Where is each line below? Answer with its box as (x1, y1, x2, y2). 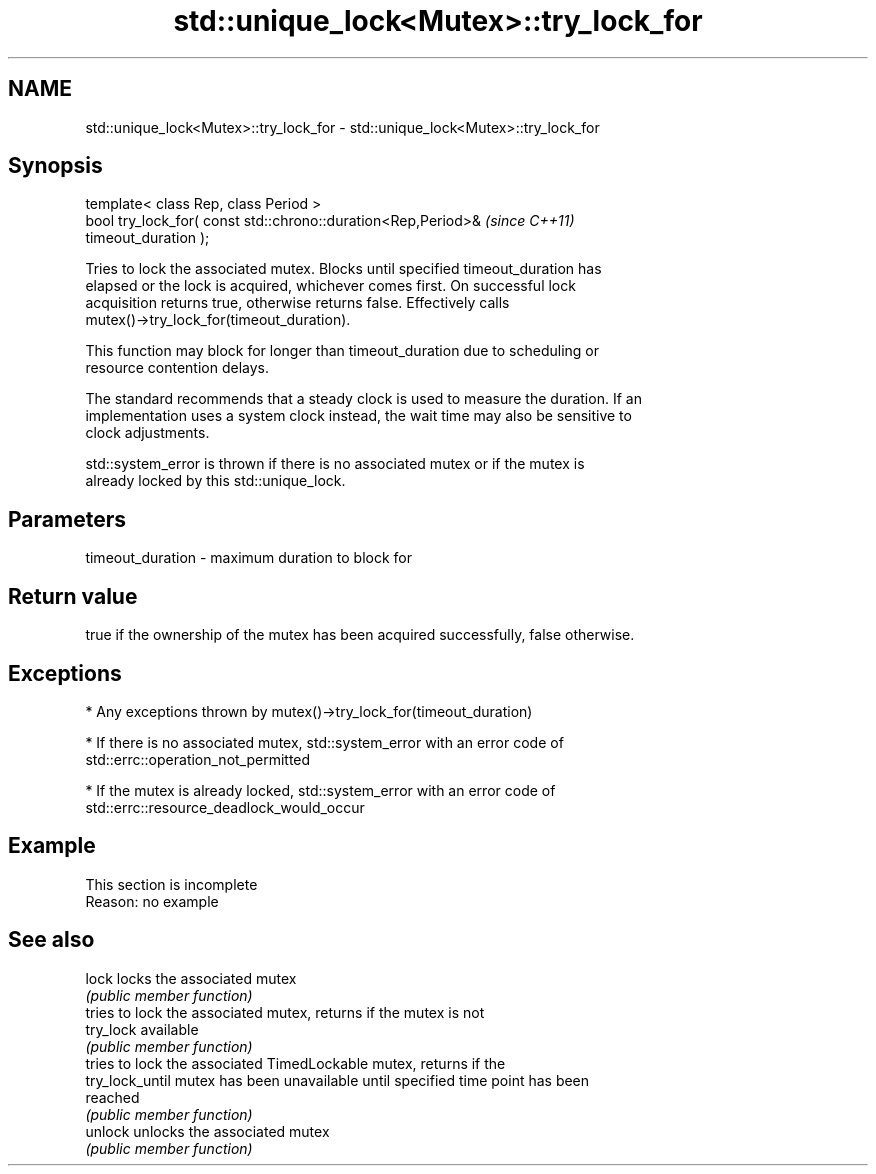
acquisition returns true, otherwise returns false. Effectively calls (85, 294, 510, 312)
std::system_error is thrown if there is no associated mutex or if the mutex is (85, 455, 585, 473)
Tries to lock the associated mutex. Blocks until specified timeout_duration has (85, 260, 602, 278)
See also (8, 927, 95, 953)
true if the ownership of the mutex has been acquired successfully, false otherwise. (85, 626, 635, 644)
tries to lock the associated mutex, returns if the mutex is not (85, 1003, 485, 1021)
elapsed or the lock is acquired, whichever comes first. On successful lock (85, 277, 576, 295)
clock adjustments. (85, 424, 210, 442)
